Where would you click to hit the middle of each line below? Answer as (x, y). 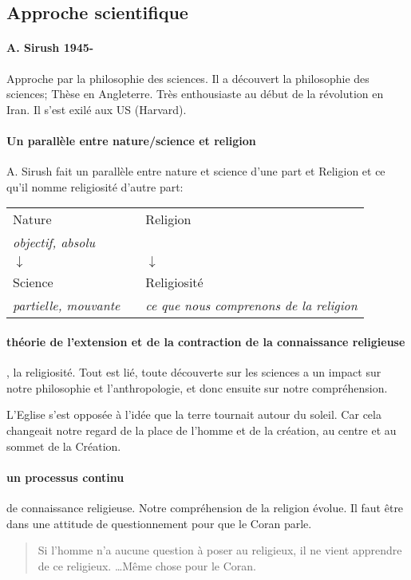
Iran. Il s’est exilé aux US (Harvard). (97, 109)
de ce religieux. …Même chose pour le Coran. (147, 565)
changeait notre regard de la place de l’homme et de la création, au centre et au (202, 430)
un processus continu (65, 477)
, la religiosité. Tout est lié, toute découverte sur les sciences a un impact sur (194, 372)
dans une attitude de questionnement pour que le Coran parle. (159, 523)
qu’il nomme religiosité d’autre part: (95, 186)
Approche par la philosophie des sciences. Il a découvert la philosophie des (188, 78)
